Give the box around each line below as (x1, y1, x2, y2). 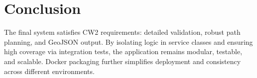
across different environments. (4, 66, 95, 76)
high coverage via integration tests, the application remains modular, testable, (4, 46, 243, 57)
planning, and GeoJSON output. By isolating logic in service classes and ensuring (4, 36, 253, 47)
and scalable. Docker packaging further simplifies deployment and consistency (4, 56, 241, 66)
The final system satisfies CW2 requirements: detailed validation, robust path (4, 27, 241, 37)
